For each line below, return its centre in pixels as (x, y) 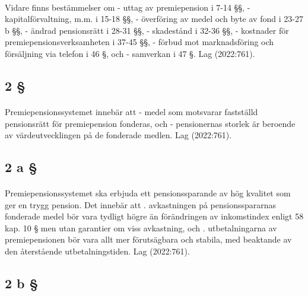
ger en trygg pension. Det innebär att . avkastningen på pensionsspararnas (141, 204)
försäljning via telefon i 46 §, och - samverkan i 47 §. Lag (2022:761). (130, 53)
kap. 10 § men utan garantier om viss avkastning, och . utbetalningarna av (141, 227)
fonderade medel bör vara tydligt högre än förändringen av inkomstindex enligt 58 (154, 216)
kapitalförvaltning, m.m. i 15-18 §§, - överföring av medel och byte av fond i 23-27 (154, 19)
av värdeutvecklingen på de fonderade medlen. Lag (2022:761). (118, 135)
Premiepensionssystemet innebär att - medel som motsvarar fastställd (131, 111)
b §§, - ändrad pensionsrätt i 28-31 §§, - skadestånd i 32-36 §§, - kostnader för (147, 30)
